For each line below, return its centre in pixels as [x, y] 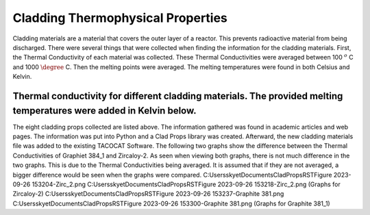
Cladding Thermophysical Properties [120, 18]
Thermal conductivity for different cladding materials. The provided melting [178, 96]
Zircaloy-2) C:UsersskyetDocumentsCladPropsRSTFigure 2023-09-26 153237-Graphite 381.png [148, 194]
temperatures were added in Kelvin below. [104, 111]
